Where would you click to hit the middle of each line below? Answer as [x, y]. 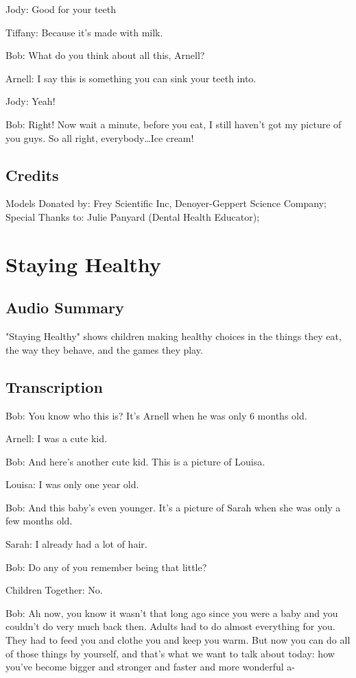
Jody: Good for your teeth [61, 9]
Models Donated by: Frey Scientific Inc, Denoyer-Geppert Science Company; [166, 203]
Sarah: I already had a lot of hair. [76, 544]
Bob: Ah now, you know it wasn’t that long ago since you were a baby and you [172, 613]
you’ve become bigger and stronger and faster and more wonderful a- [150, 667]
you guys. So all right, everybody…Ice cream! [100, 137]
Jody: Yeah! [31, 101]
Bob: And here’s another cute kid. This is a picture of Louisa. [135, 461]
